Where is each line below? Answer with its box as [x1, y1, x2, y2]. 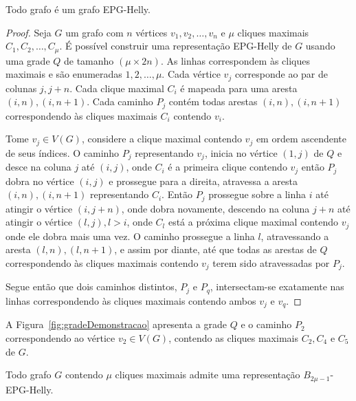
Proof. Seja [5, 25, 52, 39]
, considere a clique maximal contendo [81, 131, 242, 146]
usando [305, 39, 335, 53]
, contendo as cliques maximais [168, 330, 298, 345]
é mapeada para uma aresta [180, 80, 298, 95]
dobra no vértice [5, 173, 74, 188]
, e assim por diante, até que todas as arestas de [114, 242, 317, 257]
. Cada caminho [87, 94, 153, 109]
